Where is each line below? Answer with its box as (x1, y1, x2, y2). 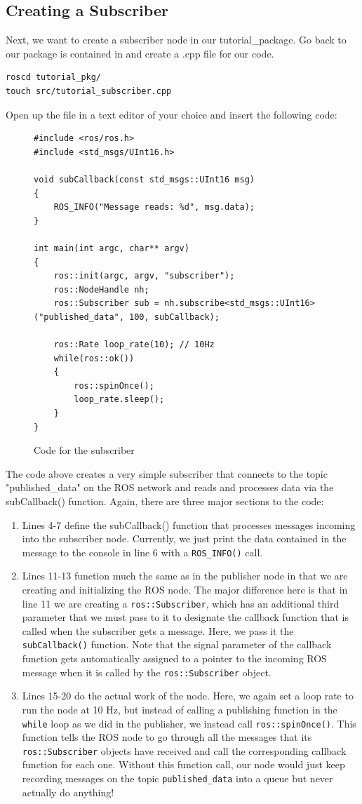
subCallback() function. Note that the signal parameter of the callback (22, 637, 332, 652)
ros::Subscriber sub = (53, 298, 159, 309)
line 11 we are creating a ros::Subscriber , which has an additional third (22, 596, 340, 610)
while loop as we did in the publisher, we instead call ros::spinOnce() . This (22, 716, 356, 730)
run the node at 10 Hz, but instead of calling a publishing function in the (22, 702, 337, 716)
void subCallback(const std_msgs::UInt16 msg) (34, 174, 255, 185)
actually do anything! (22, 784, 114, 799)
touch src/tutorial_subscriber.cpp (6, 86, 172, 96)
